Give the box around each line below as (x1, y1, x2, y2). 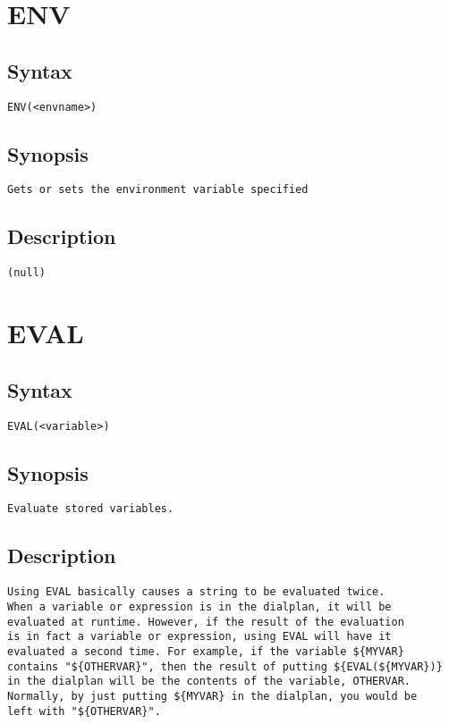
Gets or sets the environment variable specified (7, 183, 309, 197)
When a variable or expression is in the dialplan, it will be (7, 600, 392, 613)
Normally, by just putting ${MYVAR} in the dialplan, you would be (7, 689, 418, 703)
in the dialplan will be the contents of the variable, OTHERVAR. (7, 675, 411, 688)
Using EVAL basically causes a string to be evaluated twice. (7, 585, 385, 599)
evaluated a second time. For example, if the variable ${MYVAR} (7, 644, 404, 658)
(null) (7, 266, 46, 280)
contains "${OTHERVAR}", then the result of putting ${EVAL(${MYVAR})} (7, 660, 443, 673)
